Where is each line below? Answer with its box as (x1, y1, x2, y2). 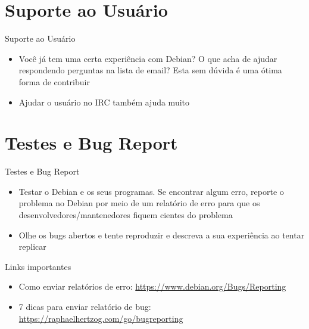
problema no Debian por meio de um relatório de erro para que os (18, 197, 260, 209)
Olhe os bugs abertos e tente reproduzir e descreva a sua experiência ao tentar (18, 228, 305, 241)
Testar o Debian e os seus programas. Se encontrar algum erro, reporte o (18, 185, 284, 197)
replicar (18, 240, 46, 253)
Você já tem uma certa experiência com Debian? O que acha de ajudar (18, 52, 277, 64)
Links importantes (5, 260, 71, 272)
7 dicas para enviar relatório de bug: (18, 300, 151, 312)
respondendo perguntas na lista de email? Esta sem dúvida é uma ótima (18, 64, 282, 76)
